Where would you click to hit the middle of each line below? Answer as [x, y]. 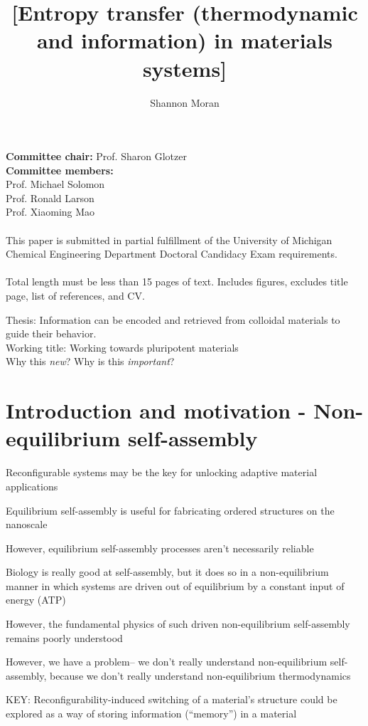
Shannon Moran [185, 102]
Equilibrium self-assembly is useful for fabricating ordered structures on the [170, 510]
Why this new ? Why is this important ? [90, 361]
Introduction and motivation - [156, 410]
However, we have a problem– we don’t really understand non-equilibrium [167, 662]
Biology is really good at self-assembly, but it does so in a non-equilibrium [167, 572]
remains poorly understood [64, 637]
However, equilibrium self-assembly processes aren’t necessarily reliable [160, 548]
